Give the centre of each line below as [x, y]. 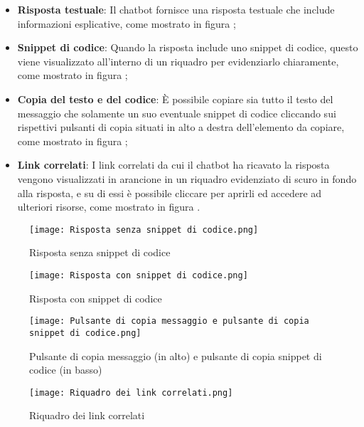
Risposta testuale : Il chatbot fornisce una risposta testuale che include [176, 9]
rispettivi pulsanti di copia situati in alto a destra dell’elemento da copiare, [181, 127]
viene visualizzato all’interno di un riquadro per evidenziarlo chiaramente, [178, 61]
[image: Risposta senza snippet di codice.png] [144, 230]
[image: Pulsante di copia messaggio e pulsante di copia [169, 321]
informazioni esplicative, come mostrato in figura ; [127, 23]
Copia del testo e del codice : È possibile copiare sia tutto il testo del [175, 99]
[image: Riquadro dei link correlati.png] [131, 392]
